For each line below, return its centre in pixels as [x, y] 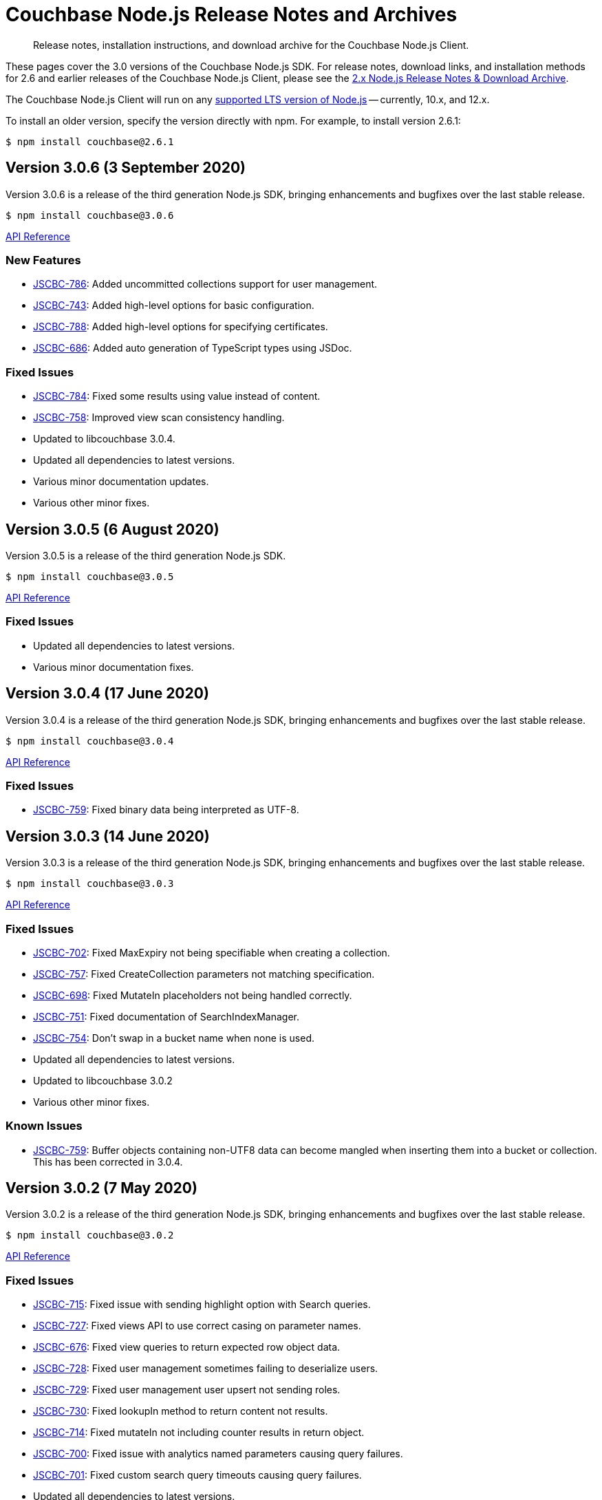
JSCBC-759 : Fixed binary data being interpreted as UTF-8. [166, 810]
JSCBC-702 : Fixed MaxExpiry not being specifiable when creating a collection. [212, 952]
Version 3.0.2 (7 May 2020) [101, 1188]
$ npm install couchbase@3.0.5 [90, 576]
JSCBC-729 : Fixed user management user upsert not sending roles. [187, 1390]
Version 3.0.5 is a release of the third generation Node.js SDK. [146, 555]
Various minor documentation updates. [121, 482]
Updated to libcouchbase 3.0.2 [103, 1080]
